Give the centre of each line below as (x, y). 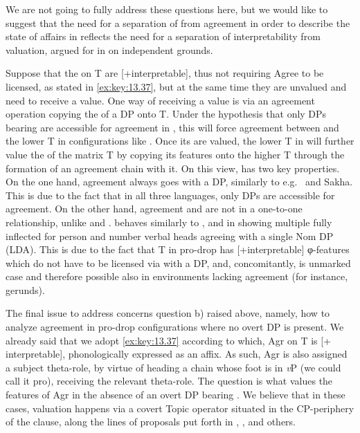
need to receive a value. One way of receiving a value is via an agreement (160, 100)
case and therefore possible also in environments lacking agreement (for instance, (177, 276)
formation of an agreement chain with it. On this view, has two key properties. (173, 168)
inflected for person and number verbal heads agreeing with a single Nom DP (170, 236)
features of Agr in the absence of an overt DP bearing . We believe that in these (175, 395)
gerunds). (25, 289)
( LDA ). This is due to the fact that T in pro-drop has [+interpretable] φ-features (178, 249)
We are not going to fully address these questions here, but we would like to (167, 9)
